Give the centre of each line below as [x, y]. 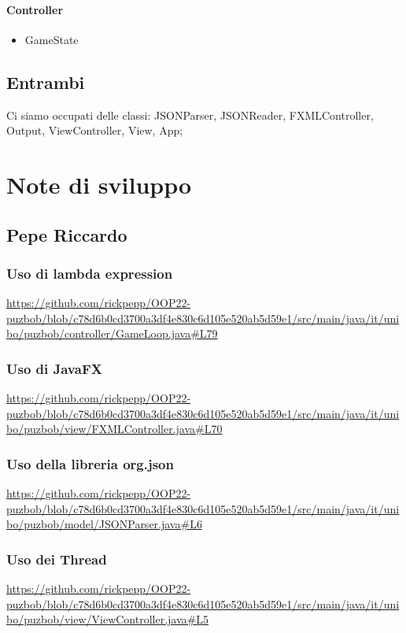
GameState [52, 39]
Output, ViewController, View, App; [95, 130]
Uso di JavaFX [54, 368]
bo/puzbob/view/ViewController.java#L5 [107, 619]
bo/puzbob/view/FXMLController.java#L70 [114, 429]
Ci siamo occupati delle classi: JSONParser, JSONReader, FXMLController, [190, 115]
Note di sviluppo [99, 184]
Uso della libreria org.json [90, 463]
